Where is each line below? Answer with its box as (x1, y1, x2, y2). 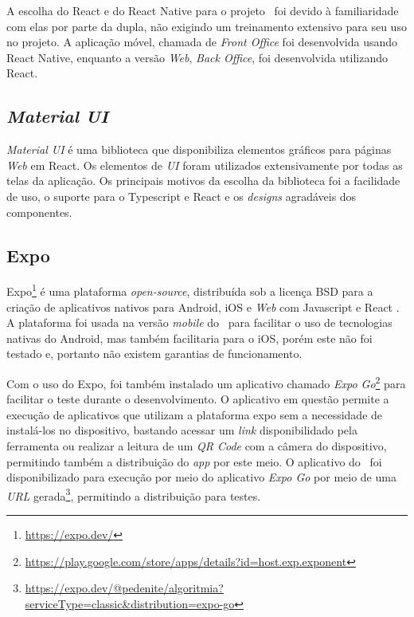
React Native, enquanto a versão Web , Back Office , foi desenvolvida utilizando (6, 49, 389, 65)
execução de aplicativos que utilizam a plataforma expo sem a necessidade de (6, 406, 383, 422)
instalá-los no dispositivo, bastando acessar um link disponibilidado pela (6, 422, 357, 438)
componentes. (6, 203, 72, 220)
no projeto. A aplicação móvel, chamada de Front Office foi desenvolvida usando (6, 33, 398, 50)
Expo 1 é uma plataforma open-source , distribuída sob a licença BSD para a (6, 281, 373, 299)
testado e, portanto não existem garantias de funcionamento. (6, 345, 303, 362)
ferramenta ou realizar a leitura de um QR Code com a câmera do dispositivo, (6, 438, 387, 454)
